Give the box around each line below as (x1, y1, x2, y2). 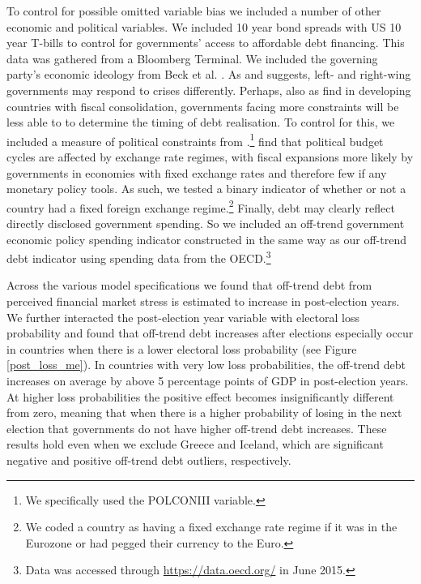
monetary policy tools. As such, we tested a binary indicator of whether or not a (6, 180, 406, 197)
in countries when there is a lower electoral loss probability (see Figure (6, 340, 357, 357)
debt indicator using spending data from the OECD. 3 (6, 247, 271, 266)
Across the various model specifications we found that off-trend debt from (6, 277, 372, 294)
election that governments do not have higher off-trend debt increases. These (6, 419, 387, 436)
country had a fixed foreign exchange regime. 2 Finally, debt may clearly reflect (6, 196, 395, 216)
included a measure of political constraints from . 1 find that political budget (6, 130, 384, 149)
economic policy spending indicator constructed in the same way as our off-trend (6, 230, 406, 247)
